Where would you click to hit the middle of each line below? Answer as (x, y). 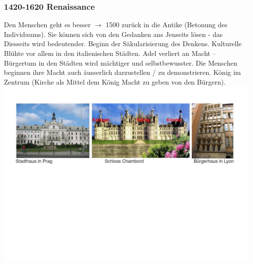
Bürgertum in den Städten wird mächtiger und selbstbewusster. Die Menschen (121, 62)
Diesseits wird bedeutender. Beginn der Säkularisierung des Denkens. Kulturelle (123, 44)
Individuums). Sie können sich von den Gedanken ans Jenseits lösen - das (113, 34)
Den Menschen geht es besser (47, 25)
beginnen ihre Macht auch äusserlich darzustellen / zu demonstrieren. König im (123, 72)
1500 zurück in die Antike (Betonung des (167, 25)
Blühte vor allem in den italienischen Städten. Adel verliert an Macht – (110, 53)
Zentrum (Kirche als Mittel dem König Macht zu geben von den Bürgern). (115, 81)
